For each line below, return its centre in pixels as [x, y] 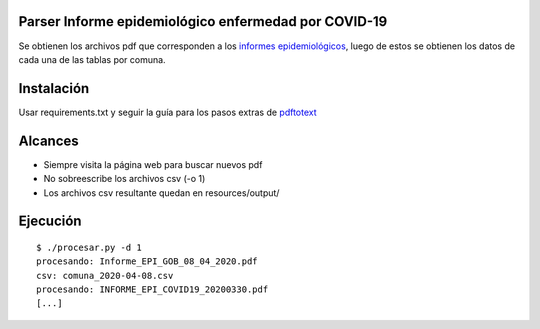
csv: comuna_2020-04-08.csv [105, 275]
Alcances [48, 140]
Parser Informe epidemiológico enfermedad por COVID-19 [203, 21]
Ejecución [50, 221]
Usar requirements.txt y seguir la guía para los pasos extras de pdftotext [167, 112]
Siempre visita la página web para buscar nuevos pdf [153, 164]
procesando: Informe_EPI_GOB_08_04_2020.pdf [147, 261]
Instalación [54, 88]
